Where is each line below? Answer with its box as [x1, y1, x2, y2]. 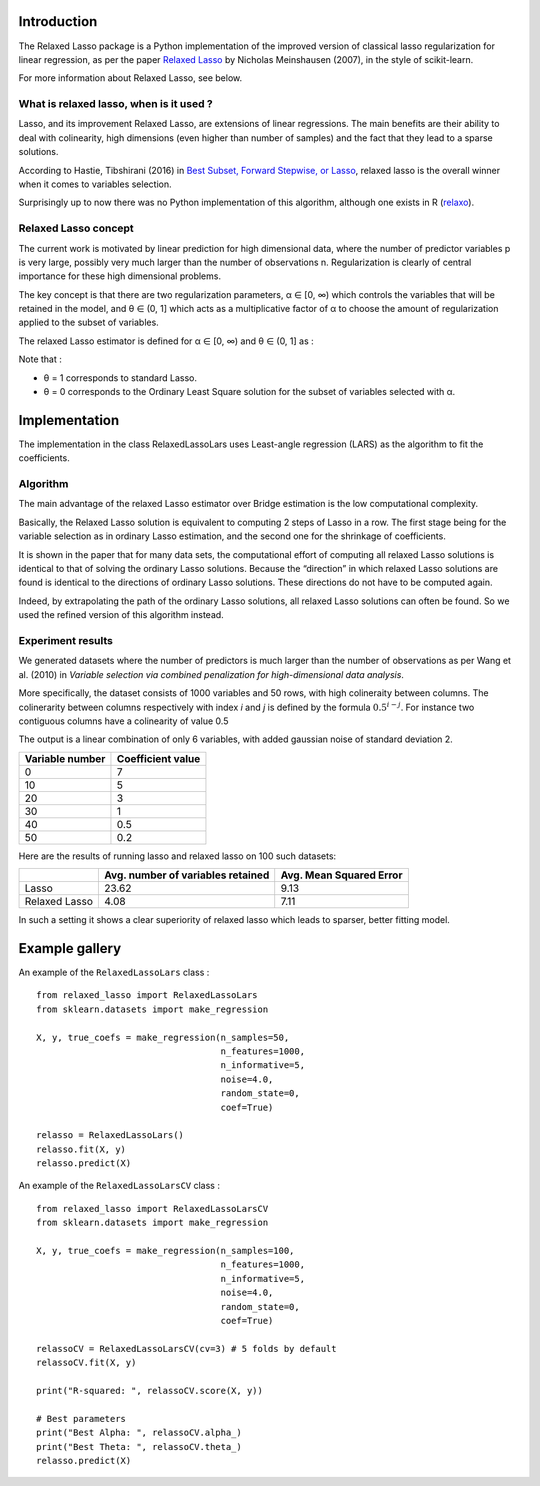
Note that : [18, 353, 62, 365]
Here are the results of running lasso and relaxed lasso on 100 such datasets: [18, 850, 337, 862]
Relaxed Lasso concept [18, 221, 134, 235]
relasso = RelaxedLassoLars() [36, 1130, 185, 1141]
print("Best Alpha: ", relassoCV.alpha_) [36, 1427, 242, 1439]
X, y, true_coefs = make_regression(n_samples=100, [36, 1245, 295, 1257]
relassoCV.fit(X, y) [36, 1357, 137, 1369]
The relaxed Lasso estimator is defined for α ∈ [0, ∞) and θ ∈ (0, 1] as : [18, 335, 314, 347]
